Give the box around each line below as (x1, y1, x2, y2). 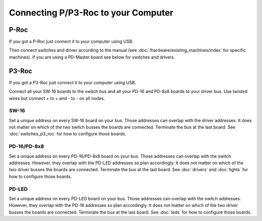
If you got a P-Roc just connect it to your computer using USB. (9, 39, 133, 45)
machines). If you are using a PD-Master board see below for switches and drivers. (9, 54, 175, 60)
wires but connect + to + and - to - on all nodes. (9, 95, 105, 101)
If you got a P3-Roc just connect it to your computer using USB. (9, 79, 136, 85)
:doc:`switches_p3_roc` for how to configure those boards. (9, 131, 126, 137)
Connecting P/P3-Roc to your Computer (9, 7, 174, 18)
